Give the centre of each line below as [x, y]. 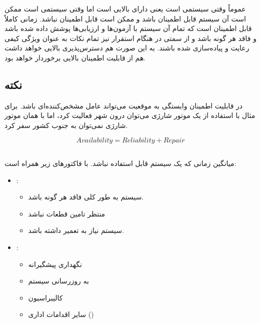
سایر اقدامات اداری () [61, 314]
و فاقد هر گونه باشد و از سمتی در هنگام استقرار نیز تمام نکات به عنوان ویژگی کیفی [130, 38]
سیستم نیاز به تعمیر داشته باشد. [76, 230]
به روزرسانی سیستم [58, 281]
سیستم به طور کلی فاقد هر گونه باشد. [86, 197]
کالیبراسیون [45, 297]
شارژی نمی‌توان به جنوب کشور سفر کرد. [66, 125]
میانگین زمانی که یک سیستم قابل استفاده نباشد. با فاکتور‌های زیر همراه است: [120, 163]
